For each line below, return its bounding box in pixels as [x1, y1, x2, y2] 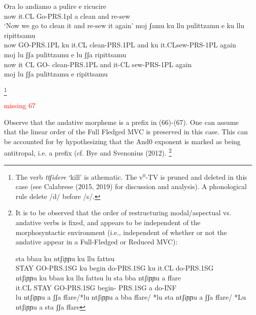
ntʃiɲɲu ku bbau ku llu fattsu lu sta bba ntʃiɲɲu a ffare [15, 273, 181, 283]
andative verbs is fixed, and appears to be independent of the [15, 217, 201, 228]
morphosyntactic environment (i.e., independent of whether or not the [15, 227, 227, 237]
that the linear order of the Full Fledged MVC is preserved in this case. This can [4, 126, 248, 137]
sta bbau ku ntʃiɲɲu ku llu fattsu [15, 253, 115, 263]
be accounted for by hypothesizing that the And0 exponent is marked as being [4, 136, 241, 146]
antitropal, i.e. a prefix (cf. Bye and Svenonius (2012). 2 [4, 146, 172, 158]
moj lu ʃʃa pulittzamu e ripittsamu [4, 69, 108, 79]
